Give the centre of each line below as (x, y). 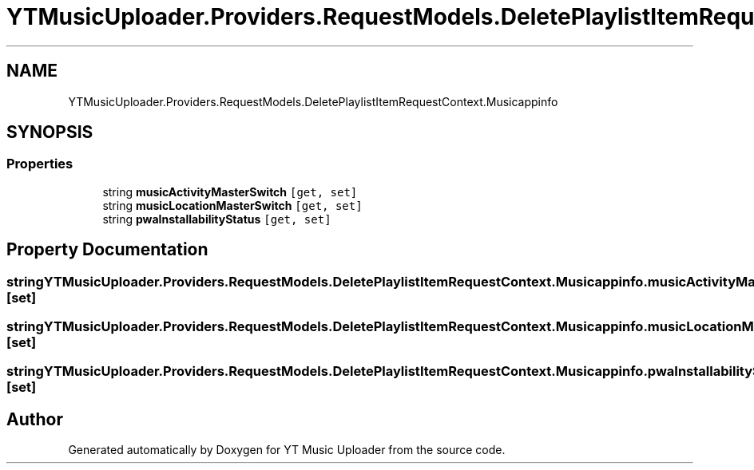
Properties (40, 164)
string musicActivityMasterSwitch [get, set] (230, 192)
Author (35, 419)
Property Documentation (107, 250)
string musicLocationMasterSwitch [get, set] (232, 205)
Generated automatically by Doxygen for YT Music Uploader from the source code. (287, 450)
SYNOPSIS (50, 132)
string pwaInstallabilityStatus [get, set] (217, 219)
